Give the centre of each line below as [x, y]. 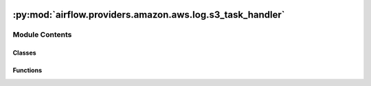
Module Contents [42, 35]
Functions [27, 70]
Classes [25, 53]
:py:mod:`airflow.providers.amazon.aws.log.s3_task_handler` [149, 15]
